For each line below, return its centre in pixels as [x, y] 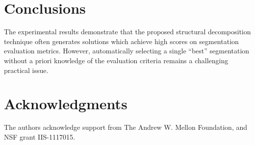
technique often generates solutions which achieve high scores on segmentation [121, 41]
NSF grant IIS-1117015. [39, 136]
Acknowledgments [66, 104]
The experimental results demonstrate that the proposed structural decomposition [127, 32]
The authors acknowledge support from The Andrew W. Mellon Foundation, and [126, 127]
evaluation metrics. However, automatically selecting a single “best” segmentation [127, 51]
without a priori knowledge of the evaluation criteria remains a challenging [116, 60]
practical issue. [26, 70]
